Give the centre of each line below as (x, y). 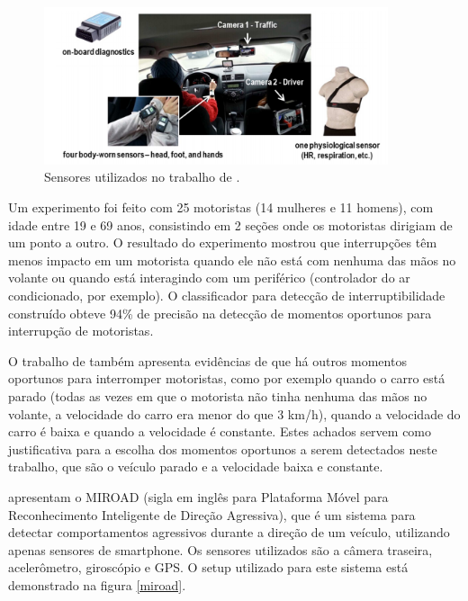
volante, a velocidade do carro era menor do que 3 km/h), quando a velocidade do (234, 413)
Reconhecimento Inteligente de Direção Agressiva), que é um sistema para (212, 514)
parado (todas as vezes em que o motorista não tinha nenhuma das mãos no (218, 395)
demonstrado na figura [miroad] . (97, 584)
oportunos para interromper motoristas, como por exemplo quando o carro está (227, 378)
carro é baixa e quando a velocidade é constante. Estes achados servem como (220, 431)
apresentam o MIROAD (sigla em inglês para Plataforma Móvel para (198, 496)
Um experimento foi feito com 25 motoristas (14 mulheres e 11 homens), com (221, 207)
